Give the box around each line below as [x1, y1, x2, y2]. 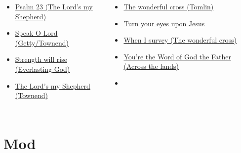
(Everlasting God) [15, 63, 70, 74]
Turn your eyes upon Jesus [123, 18, 205, 28]
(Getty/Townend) [15, 37, 69, 48]
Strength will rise [15, 54, 67, 64]
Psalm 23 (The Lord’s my [15, 1, 93, 11]
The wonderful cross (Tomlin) [123, 1, 214, 11]
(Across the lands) [123, 61, 179, 71]
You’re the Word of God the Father [123, 51, 231, 61]
